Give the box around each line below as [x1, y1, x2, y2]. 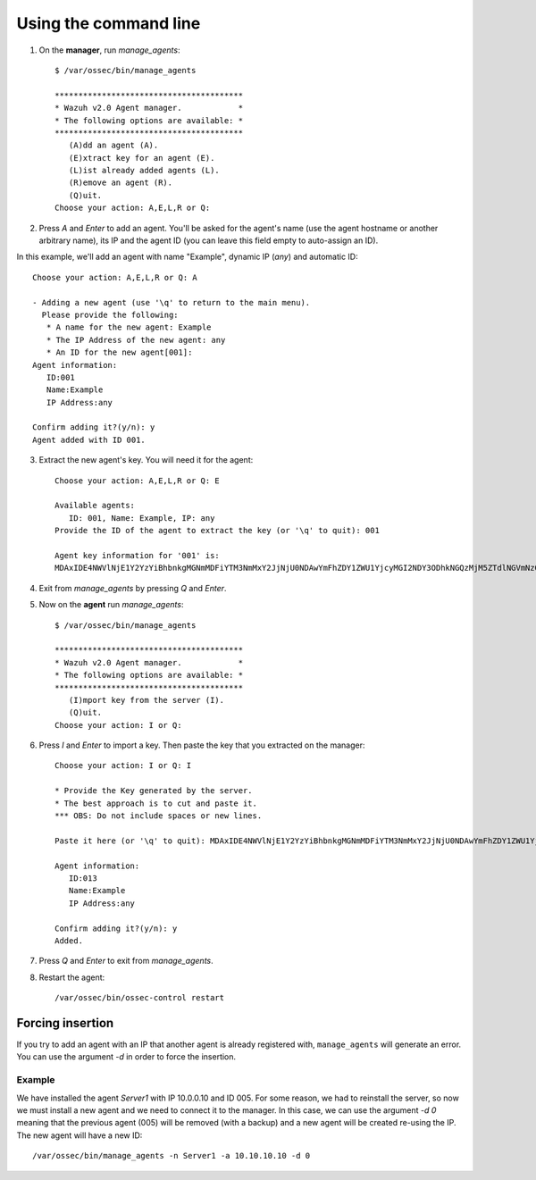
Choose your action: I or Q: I [54, 760, 192, 771]
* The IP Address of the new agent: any [46, 335, 226, 345]
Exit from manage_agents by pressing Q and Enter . [38, 582, 227, 593]
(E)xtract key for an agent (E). [68, 153, 215, 163]
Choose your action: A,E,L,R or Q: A [32, 272, 198, 282]
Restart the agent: [38, 972, 105, 983]
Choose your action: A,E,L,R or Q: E [54, 475, 221, 486]
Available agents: [54, 500, 136, 511]
